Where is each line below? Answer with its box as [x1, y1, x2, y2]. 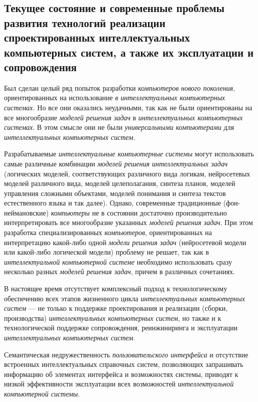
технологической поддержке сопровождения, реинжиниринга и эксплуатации [4, 322, 238, 333]
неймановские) [4, 207, 49, 218]
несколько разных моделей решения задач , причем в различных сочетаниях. [4, 266, 235, 277]
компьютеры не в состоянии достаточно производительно [51, 207, 227, 218]
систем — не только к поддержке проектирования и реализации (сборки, [4, 303, 228, 313]
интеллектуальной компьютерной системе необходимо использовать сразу [4, 256, 232, 267]
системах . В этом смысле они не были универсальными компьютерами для [4, 122, 234, 132]
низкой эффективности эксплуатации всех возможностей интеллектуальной [4, 378, 234, 389]
